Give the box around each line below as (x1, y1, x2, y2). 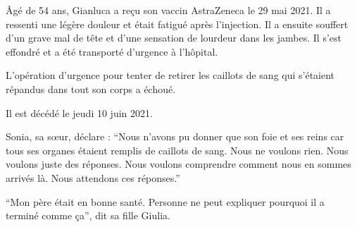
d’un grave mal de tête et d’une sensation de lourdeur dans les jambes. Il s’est (6, 30, 342, 45)
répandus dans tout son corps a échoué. (6, 81, 176, 96)
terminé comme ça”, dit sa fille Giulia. (6, 208, 170, 223)
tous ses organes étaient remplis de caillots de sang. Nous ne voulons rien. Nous (6, 142, 349, 157)
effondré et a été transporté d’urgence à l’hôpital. (6, 44, 218, 59)
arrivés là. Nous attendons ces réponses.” (6, 170, 180, 185)
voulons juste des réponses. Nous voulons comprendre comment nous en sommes (6, 157, 351, 171)
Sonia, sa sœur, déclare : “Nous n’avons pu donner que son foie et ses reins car (6, 129, 344, 144)
